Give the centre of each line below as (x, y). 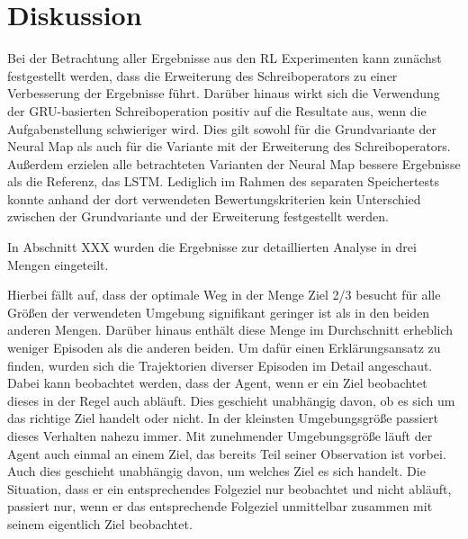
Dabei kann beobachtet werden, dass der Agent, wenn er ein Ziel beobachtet (217, 383)
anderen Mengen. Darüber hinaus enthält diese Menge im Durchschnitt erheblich (230, 330)
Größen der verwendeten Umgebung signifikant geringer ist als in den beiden (219, 312)
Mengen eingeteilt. (58, 264)
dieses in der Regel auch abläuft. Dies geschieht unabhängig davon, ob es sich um (231, 400)
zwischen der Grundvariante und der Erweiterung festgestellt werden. (198, 216)
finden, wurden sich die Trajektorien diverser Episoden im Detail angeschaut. (220, 365)
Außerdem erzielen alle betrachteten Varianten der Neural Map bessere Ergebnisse (234, 163)
